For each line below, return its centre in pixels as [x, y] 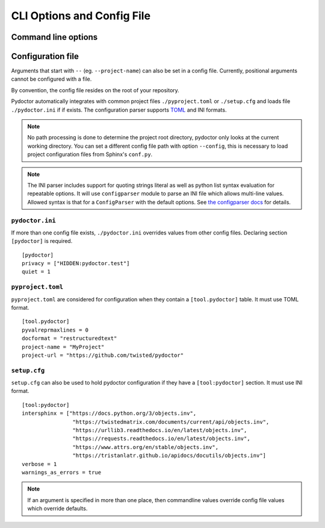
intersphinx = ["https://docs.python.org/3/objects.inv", [109, 413]
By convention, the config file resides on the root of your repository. [95, 90]
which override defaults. [57, 509]
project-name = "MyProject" [63, 347]
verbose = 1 [39, 464]
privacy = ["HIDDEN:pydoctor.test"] [76, 263]
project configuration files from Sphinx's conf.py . [90, 154]
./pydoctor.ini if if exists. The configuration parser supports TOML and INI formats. [119, 110]
